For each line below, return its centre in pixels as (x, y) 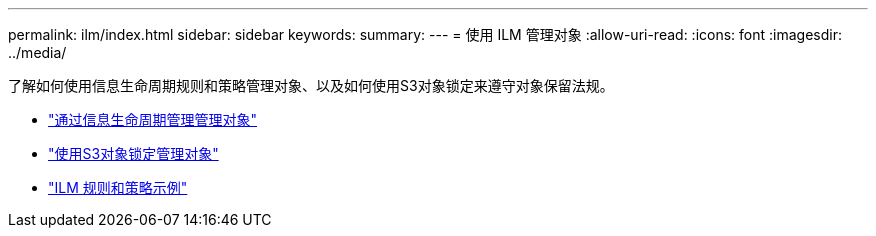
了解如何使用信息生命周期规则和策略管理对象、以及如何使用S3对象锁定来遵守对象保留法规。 (311, 85)
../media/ (37, 52)
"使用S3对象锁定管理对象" (133, 153)
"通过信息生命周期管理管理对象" (153, 119)
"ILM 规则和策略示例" (118, 187)
